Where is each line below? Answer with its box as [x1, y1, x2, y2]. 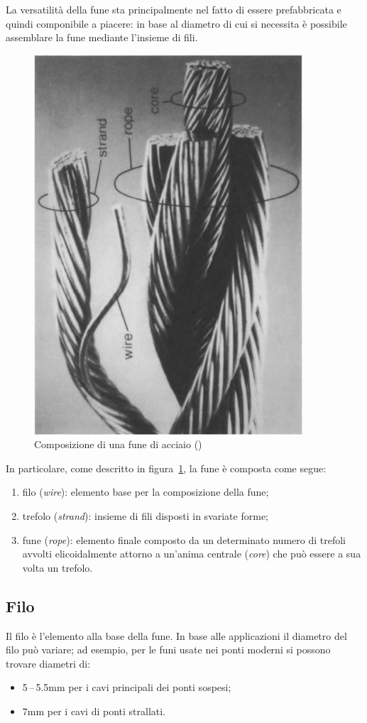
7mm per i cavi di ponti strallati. [22, 703, 166, 718]
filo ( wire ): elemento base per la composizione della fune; [22, 484, 269, 499]
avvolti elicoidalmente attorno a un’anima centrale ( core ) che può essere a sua [22, 546, 361, 561]
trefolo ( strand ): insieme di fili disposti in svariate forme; [22, 509, 268, 523]
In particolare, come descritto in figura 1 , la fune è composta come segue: [6, 460, 327, 475]
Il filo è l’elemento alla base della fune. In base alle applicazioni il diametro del [6, 628, 347, 643]
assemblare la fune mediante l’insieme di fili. [6, 30, 198, 45]
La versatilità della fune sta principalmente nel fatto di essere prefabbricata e [6, 2, 341, 16]
